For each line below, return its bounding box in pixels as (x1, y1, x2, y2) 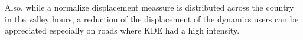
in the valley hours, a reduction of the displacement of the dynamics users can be (5, 12, 299, 25)
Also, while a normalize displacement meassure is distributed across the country (5, 1, 294, 13)
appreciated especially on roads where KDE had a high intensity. (5, 24, 240, 36)
